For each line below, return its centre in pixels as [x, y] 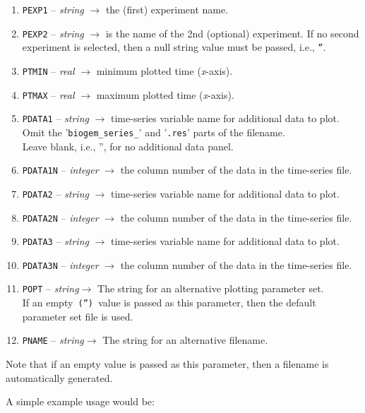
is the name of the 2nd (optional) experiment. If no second [232, 33]
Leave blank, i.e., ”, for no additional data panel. [128, 146]
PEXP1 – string [53, 9]
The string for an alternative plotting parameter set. [211, 288]
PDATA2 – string [55, 193]
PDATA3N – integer [60, 264]
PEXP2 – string [53, 33]
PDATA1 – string [55, 118]
